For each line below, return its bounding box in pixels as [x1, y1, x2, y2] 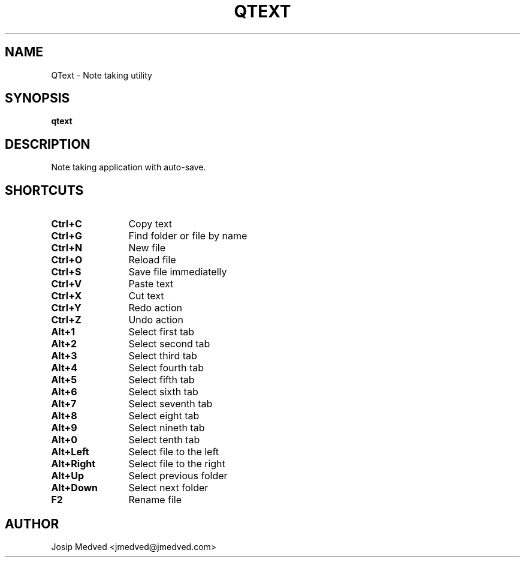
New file [128, 242, 166, 254]
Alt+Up [51, 470, 85, 482]
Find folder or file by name [128, 230, 248, 242]
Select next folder [128, 482, 209, 494]
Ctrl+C [51, 218, 82, 230]
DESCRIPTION [5, 136, 90, 152]
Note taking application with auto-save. [51, 162, 206, 173]
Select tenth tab [128, 434, 200, 446]
